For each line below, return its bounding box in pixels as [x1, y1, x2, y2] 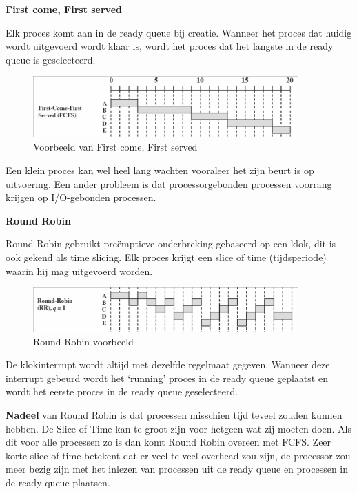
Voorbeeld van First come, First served [33, 140, 198, 154]
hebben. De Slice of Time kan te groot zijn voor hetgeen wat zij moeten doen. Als [6, 421, 351, 435]
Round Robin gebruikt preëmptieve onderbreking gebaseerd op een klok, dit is [6, 236, 336, 251]
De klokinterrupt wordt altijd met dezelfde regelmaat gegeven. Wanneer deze [6, 357, 330, 372]
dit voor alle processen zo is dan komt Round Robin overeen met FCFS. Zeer [6, 435, 331, 449]
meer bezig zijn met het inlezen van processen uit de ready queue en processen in [6, 462, 349, 476]
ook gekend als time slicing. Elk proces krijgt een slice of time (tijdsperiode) [6, 250, 327, 265]
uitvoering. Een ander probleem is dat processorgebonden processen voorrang [6, 176, 332, 191]
